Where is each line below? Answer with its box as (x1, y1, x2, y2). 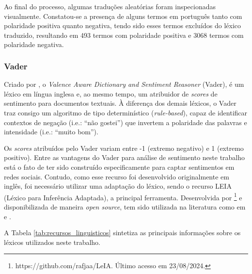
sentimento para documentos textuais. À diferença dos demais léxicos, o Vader (4, 98, 236, 108)
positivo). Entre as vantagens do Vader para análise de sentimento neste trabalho (4, 152, 245, 162)
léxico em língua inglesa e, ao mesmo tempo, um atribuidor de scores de (4, 88, 218, 98)
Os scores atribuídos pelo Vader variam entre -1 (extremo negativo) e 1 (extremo (4, 143, 244, 153)
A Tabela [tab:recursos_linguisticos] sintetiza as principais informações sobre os (4, 227, 241, 238)
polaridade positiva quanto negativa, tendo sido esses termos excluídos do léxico (4, 20, 241, 31)
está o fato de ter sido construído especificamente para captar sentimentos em (4, 161, 235, 172)
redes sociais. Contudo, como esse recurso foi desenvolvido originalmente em (4, 171, 229, 181)
